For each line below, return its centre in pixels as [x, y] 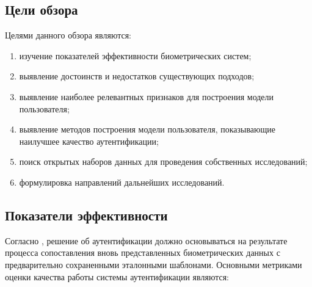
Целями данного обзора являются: [68, 35]
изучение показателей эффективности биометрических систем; [135, 55]
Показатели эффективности [86, 215]
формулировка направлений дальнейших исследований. [122, 182]
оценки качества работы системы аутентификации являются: [117, 276]
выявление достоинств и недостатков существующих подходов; [137, 76]
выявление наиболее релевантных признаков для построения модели [147, 96]
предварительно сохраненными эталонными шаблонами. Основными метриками [154, 264]
